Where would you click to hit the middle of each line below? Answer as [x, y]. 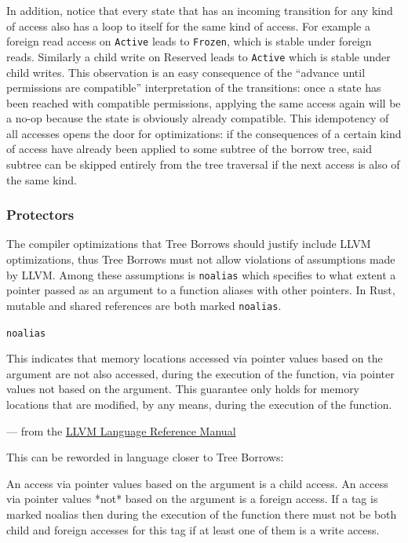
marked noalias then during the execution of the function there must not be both [202, 514]
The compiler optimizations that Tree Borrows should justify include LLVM [189, 244]
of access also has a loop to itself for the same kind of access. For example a [188, 26]
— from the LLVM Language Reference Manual [121, 430]
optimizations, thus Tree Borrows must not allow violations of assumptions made [201, 259]
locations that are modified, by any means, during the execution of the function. [199, 404]
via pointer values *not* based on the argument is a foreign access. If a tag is [192, 499]
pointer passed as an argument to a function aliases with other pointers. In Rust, [201, 290]
